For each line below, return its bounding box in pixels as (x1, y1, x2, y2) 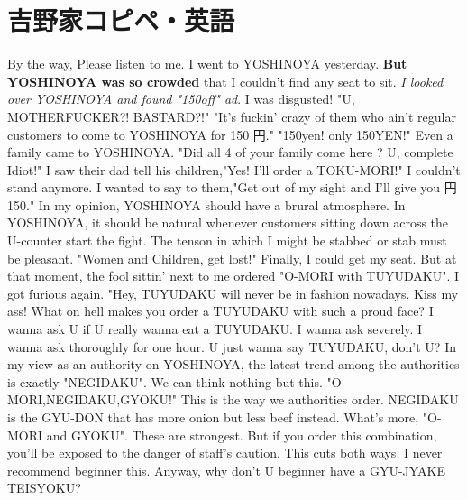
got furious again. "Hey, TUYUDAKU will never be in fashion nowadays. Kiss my (7, 283, 459, 302)
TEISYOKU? (7, 478, 81, 497)
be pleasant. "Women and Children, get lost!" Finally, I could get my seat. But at (7, 248, 457, 267)
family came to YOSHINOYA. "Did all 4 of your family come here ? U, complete (7, 143, 453, 162)
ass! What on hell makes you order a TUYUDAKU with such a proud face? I (7, 301, 434, 320)
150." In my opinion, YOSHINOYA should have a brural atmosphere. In (7, 195, 406, 214)
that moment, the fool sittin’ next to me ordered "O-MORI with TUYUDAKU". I (7, 266, 460, 285)
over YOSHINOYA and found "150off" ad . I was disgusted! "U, (7, 89, 355, 108)
